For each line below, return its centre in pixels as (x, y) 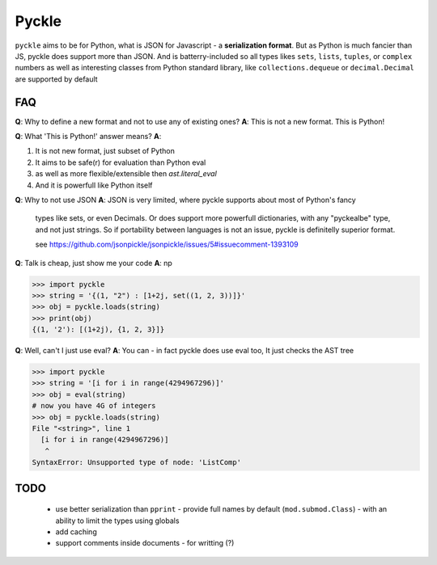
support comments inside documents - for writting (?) (145, 543)
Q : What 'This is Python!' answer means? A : (88, 137)
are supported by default (56, 79)
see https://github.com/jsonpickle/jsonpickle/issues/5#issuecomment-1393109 (167, 245)
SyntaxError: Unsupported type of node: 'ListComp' (137, 462)
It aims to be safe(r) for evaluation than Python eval (121, 162)
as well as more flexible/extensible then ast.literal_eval (126, 174)
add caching (76, 531)
